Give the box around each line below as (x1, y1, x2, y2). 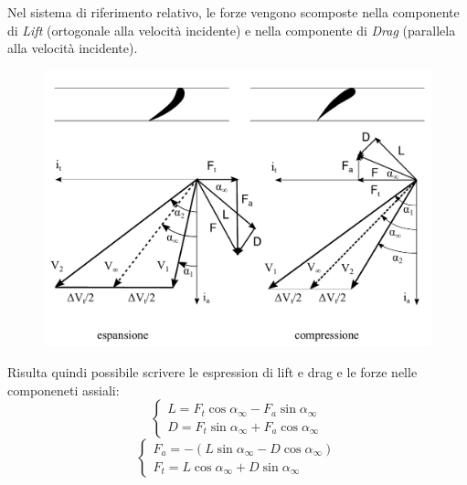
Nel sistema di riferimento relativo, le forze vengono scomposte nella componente (7, 3, 460, 21)
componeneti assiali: (7, 380, 120, 399)
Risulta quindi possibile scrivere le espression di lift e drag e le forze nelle (7, 363, 418, 382)
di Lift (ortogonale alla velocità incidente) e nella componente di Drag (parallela (7, 20, 456, 39)
